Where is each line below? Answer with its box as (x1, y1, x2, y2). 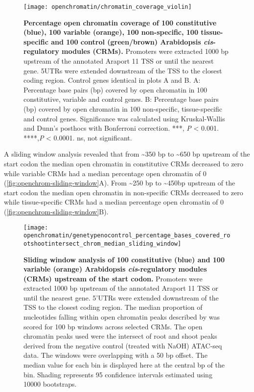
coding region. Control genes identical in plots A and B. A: (23, 75, 201, 85)
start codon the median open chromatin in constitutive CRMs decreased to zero (4, 158, 244, 168)
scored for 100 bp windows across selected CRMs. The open (23, 321, 203, 331)
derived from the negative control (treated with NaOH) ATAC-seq (23, 340, 222, 350)
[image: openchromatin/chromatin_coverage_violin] (23, 3, 192, 10)
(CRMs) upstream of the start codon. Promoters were (23, 273, 203, 283)
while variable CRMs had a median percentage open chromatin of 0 (4, 168, 207, 178)
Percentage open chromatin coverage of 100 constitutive (23, 17, 217, 27)
